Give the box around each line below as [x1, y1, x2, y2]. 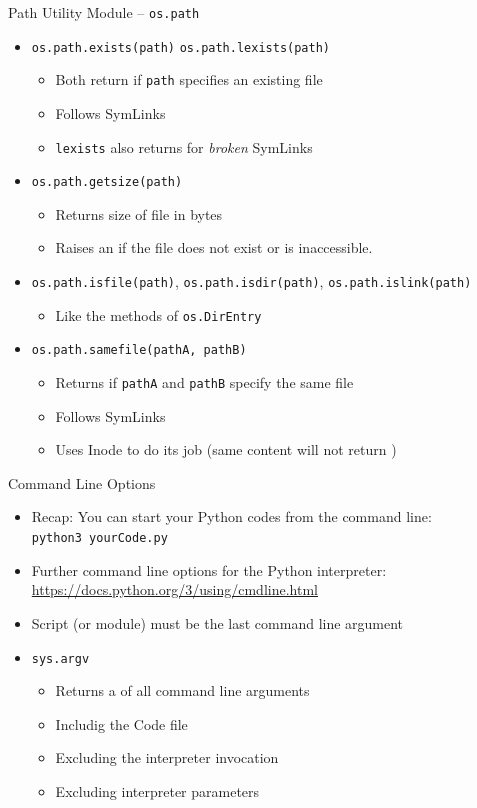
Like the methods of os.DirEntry [55, 304, 262, 325]
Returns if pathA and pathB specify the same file [55, 372, 354, 393]
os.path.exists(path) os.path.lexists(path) [31, 40, 330, 55]
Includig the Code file [55, 713, 188, 734]
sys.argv [31, 651, 90, 666]
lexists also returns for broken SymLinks [55, 136, 313, 157]
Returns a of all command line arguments [55, 680, 310, 701]
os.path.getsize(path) [31, 175, 183, 190]
